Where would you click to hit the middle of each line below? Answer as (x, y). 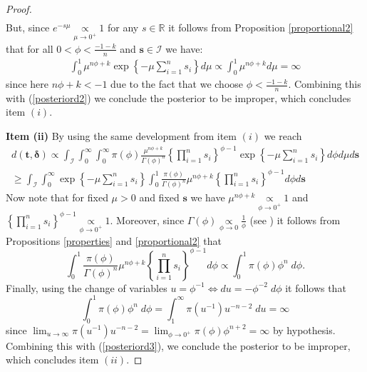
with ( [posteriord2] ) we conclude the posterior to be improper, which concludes (179, 97)
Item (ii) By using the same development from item (121, 136)
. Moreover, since (147, 220)
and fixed (159, 197)
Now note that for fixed (57, 197)
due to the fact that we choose (177, 84)
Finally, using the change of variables (87, 287)
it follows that (316, 287)
